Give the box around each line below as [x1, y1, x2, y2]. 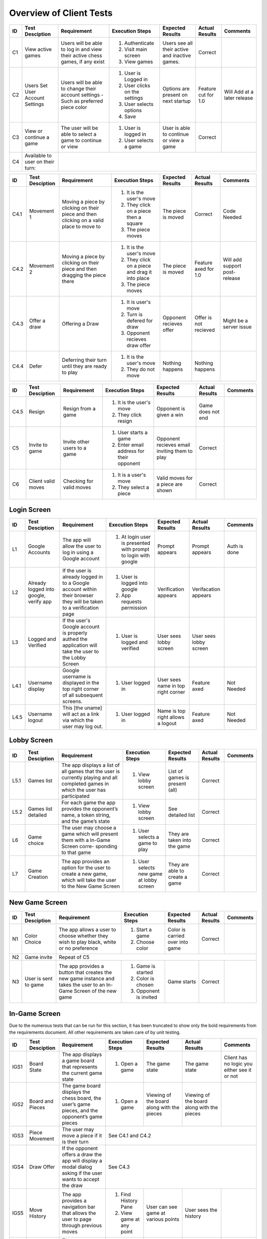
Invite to [29, 441, 48, 448]
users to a [63, 444, 87, 451]
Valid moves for [156, 474, 193, 481]
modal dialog [62, 1164, 92, 1171]
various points [146, 1216, 180, 1223]
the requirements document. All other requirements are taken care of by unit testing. [9, 1029, 180, 1035]
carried [167, 932, 185, 939]
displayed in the [62, 679, 99, 686]
